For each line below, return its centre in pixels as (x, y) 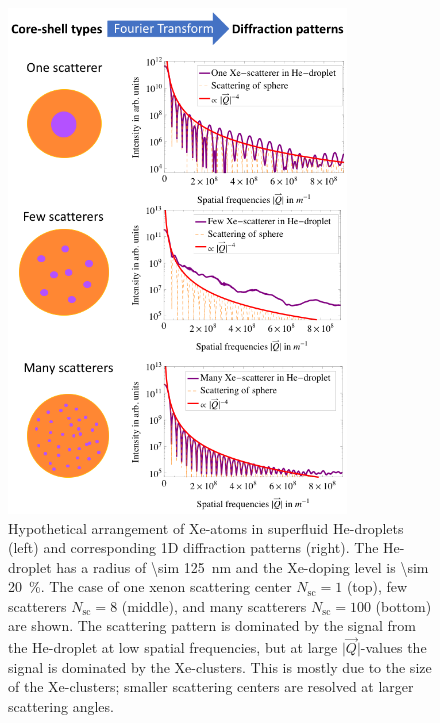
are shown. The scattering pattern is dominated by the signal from (212, 625)
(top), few (377, 586)
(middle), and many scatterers (214, 605)
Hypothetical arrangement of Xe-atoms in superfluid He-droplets (206, 527)
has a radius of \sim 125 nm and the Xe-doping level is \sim (242, 566)
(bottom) (403, 605)
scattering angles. (61, 706)
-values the (393, 647)
